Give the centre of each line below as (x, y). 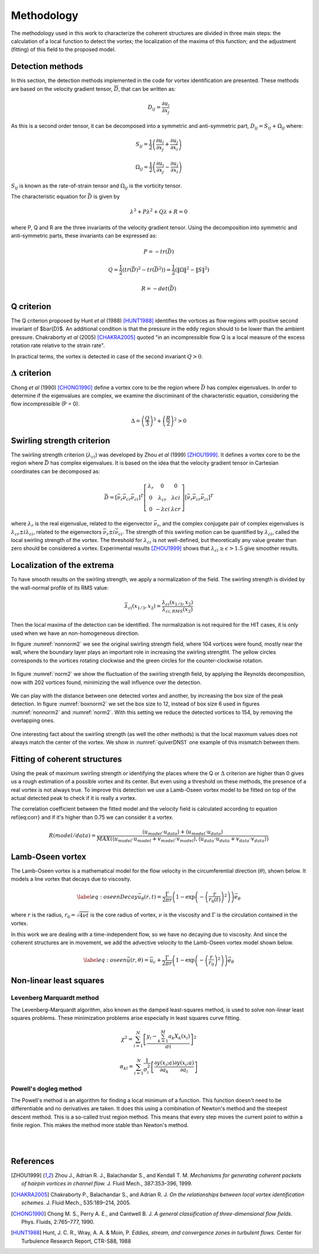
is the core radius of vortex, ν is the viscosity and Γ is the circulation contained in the (194, 915)
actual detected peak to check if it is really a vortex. (74, 798)
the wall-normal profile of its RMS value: (60, 588)
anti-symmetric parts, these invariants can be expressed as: (84, 236)
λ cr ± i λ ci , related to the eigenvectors (56, 532)
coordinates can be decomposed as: (56, 471)
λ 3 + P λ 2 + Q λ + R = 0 (159, 211)
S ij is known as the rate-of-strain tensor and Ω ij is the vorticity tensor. (97, 186)
